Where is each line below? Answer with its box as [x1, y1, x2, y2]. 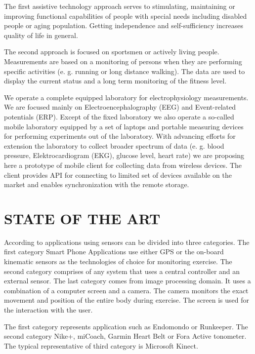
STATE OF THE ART [4, 208, 161, 228]
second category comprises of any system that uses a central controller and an [4, 266, 240, 276]
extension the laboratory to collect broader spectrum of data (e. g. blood [4, 140, 224, 151]
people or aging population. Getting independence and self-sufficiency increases [4, 20, 243, 31]
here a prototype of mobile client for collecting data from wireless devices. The [4, 159, 242, 170]
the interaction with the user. [4, 304, 93, 315]
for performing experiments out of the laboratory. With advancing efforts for [4, 131, 236, 141]
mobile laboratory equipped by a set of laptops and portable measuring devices [4, 121, 244, 131]
